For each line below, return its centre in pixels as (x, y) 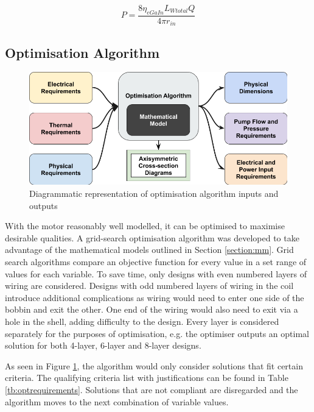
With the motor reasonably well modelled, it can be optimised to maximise (145, 226)
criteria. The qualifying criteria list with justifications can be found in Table (147, 378)
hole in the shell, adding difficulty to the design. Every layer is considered (142, 321)
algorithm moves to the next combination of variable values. (117, 401)
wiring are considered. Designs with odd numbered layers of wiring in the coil (149, 286)
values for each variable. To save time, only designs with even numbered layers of (156, 273)
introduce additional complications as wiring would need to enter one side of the (155, 297)
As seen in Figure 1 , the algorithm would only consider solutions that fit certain (154, 365)
